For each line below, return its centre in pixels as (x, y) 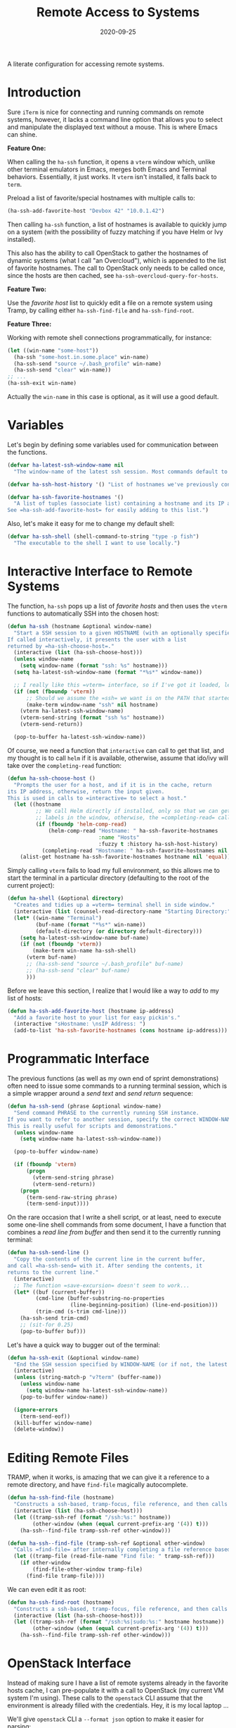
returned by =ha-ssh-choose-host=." (61, 646)
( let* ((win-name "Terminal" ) (58, 918)
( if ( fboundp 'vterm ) (45, 1165)
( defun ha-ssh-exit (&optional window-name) (73, 1358)
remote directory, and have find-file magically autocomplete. (98, 1485)
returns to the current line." (53, 1272)
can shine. (22, 134)
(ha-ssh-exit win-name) (42, 384)
